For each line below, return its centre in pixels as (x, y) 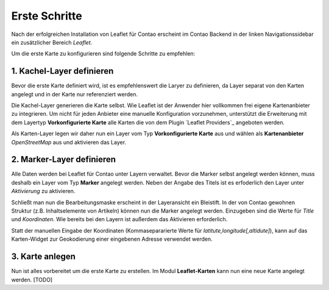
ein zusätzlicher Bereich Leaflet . (52, 42)
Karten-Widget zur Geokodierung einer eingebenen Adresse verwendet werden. (112, 239)
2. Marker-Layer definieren (63, 159)
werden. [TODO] (32, 280)
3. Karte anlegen (43, 257)
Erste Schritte (47, 16)
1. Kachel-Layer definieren (62, 71)
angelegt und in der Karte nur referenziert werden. (75, 94)
